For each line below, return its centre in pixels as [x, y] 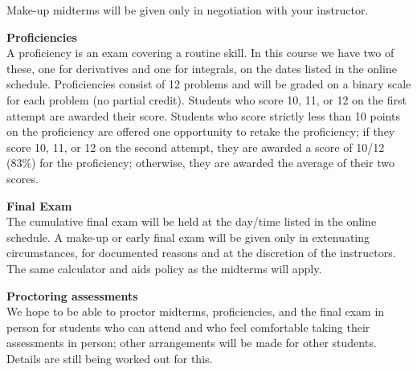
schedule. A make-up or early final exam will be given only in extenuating [188, 237]
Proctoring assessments [72, 295]
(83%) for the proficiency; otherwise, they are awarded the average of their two [200, 163]
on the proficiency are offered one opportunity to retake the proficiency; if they [201, 131]
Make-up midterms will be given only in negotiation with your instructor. [188, 10]
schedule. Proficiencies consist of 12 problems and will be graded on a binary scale [209, 84]
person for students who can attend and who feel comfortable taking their [188, 327]
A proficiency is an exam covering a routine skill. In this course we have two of [200, 53]
